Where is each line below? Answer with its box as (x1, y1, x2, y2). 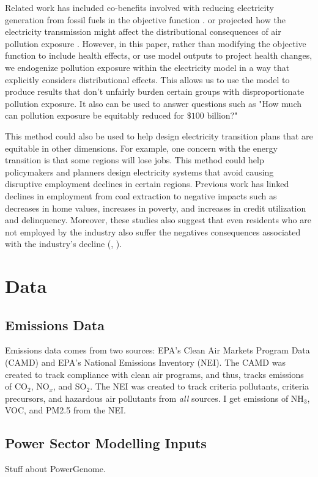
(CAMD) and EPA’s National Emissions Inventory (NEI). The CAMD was (5, 356, 286, 369)
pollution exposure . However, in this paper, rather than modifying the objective (5, 37, 306, 50)
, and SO (53, 380, 87, 393)
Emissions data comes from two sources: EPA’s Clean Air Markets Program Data (5, 344, 310, 357)
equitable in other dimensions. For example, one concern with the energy (5, 141, 278, 154)
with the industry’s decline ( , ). (5, 237, 122, 250)
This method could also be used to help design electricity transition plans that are (5, 129, 313, 142)
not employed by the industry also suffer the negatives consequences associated (5, 225, 301, 238)
